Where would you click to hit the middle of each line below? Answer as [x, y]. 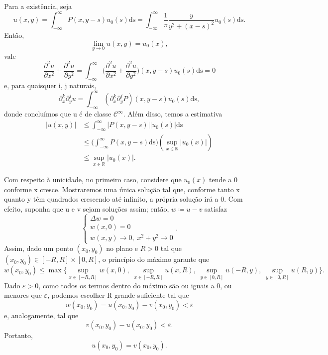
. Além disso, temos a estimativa [173, 114]
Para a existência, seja [38, 6]
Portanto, [18, 335]
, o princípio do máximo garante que [154, 259]
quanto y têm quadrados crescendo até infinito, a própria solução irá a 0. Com [123, 199]
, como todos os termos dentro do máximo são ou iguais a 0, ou [135, 285]
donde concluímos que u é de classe [58, 114]
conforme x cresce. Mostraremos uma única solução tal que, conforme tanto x [122, 189]
